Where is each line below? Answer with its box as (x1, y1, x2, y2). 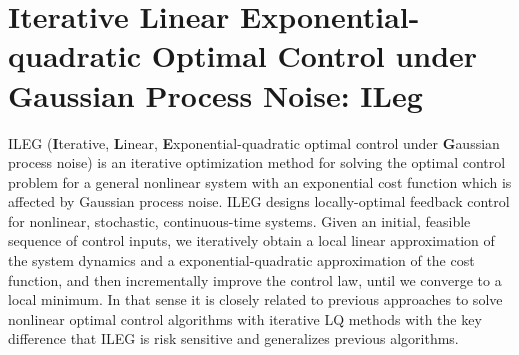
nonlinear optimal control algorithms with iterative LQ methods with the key (8, 308, 482, 329)
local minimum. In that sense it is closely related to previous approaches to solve (8, 289, 503, 310)
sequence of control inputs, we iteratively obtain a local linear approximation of (8, 230, 495, 251)
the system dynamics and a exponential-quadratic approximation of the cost (8, 250, 475, 271)
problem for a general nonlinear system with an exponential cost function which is (8, 171, 512, 192)
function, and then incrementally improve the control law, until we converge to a (8, 269, 502, 290)
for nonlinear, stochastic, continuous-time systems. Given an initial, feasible (8, 210, 471, 231)
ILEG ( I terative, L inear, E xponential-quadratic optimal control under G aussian (8, 132, 500, 153)
